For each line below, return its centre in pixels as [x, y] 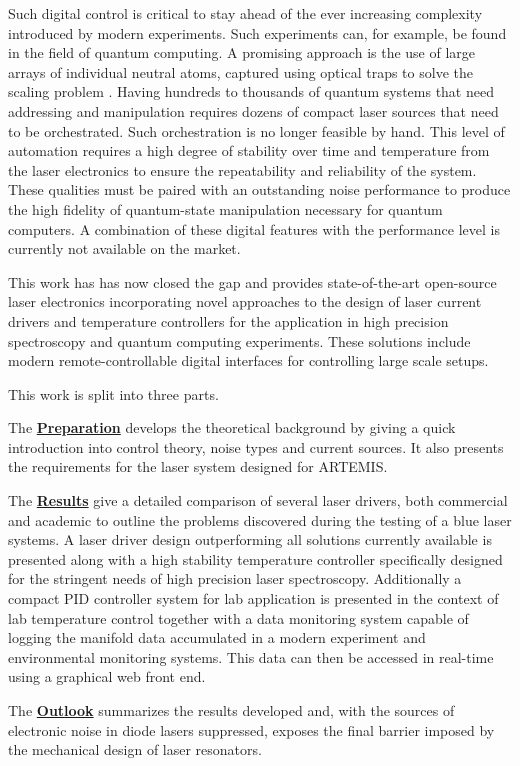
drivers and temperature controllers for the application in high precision [228, 320]
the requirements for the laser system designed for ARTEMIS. [198, 466]
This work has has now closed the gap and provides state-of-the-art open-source [252, 281]
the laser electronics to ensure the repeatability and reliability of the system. [242, 169]
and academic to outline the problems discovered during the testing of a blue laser [260, 519]
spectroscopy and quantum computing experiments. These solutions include [239, 340]
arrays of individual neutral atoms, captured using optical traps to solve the [240, 71]
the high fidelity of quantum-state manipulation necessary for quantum [225, 208]
